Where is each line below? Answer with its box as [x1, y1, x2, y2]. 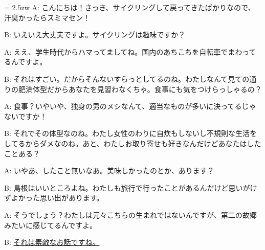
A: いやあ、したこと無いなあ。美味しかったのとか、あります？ [4, 165, 214, 176]
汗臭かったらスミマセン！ [4, 12, 90, 22]
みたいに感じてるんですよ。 [4, 219, 97, 230]
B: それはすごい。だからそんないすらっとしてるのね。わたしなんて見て [4, 73, 242, 84]
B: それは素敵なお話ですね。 [4, 237, 100, 247]
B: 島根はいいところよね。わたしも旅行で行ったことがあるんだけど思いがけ [4, 182, 257, 193]
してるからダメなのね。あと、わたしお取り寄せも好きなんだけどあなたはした [4, 138, 261, 148]
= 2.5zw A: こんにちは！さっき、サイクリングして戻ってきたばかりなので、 [4, 2, 255, 12]
